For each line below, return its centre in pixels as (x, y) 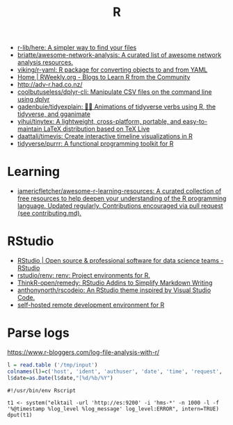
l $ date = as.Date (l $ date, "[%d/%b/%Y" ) (60, 378)
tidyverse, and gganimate (54, 114)
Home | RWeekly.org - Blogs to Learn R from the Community (104, 77)
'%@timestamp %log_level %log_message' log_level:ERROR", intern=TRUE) (113, 409)
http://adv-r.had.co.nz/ (50, 85)
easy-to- (195, 122)
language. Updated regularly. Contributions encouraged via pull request (120, 206)
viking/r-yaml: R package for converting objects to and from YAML (112, 70)
